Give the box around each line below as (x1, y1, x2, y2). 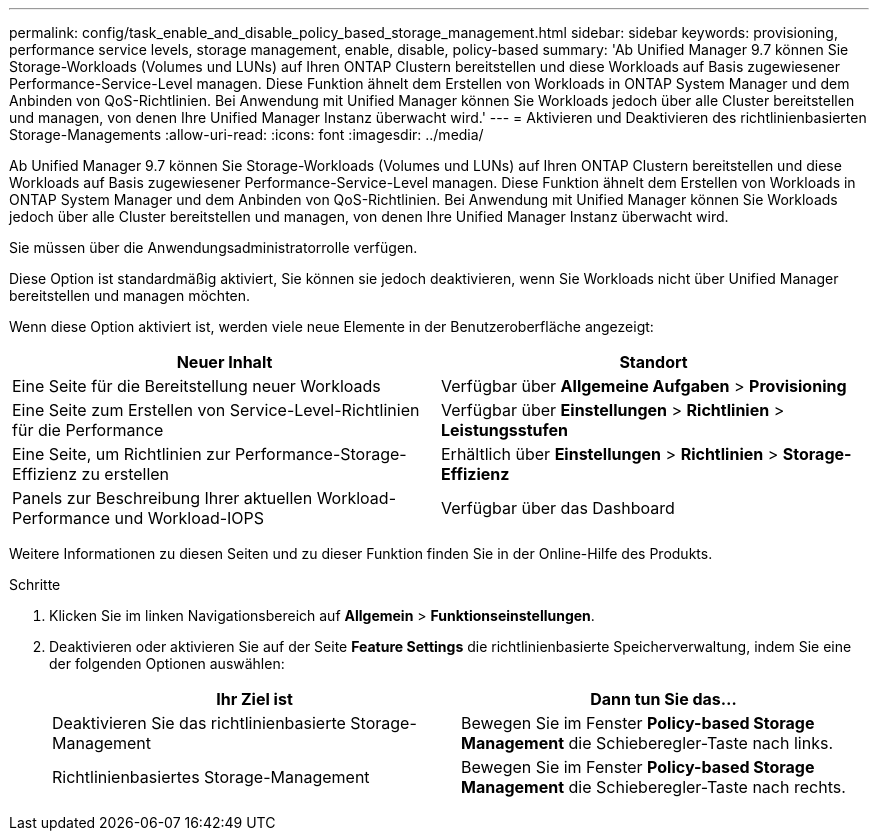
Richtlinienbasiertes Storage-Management (52, 767, 370, 787)
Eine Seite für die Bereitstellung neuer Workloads (12, 376, 381, 396)
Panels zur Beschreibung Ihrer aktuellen (12, 488, 313, 508)
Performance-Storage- (234, 444, 407, 464)
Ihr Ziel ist (216, 689, 293, 709)
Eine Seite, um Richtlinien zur (12, 444, 231, 464)
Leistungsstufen (441, 420, 569, 440)
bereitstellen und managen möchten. (9, 287, 251, 304)
